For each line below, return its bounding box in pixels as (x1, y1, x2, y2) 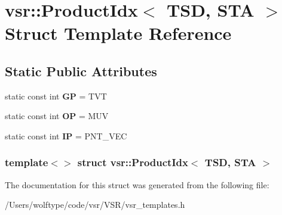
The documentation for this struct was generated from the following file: (5, 178, 269, 191)
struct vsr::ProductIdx (77, 155, 188, 170)
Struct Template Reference (5, 21, 232, 45)
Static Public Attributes (5, 61, 157, 80)
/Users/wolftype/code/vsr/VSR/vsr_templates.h (5, 198, 185, 211)
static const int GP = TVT (5, 89, 107, 102)
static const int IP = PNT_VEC (5, 129, 127, 142)
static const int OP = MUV (5, 110, 109, 122)
